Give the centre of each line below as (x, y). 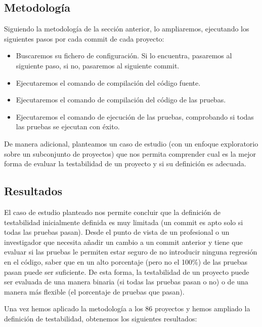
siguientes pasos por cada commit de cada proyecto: (84, 38)
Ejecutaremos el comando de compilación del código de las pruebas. (121, 100)
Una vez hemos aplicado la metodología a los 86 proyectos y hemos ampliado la (127, 308)
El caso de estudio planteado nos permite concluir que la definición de (112, 212)
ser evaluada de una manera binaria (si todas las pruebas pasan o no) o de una (126, 282)
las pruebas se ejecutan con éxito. (68, 126)
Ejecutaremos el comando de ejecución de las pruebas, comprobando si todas (135, 116)
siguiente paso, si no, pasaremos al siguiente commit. (98, 65)
